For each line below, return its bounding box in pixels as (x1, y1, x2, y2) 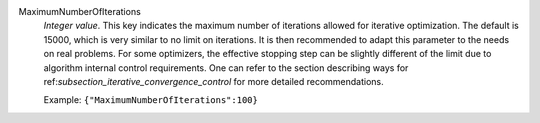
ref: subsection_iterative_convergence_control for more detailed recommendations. (43, 75, 384, 87)
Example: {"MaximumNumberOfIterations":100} (43, 94, 259, 106)
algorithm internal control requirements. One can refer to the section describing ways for (43, 61, 409, 74)
